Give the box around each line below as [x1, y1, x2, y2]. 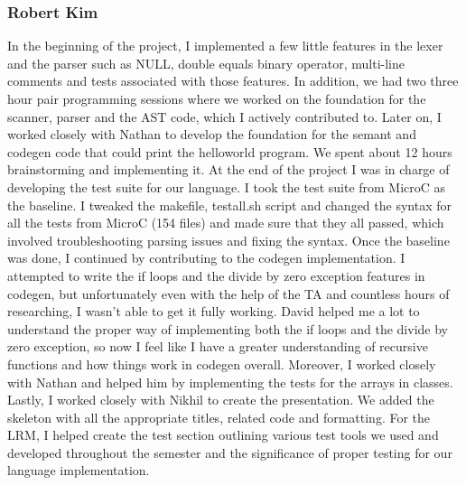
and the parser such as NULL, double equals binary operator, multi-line [7, 53, 405, 72]
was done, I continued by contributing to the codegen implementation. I [7, 248, 405, 267]
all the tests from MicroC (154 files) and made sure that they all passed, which [7, 213, 444, 232]
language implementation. [7, 461, 150, 480]
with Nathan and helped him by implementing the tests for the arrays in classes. [7, 372, 453, 391]
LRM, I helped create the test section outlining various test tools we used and [7, 425, 439, 444]
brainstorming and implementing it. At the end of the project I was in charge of [7, 160, 450, 179]
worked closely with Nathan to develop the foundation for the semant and [7, 125, 416, 144]
